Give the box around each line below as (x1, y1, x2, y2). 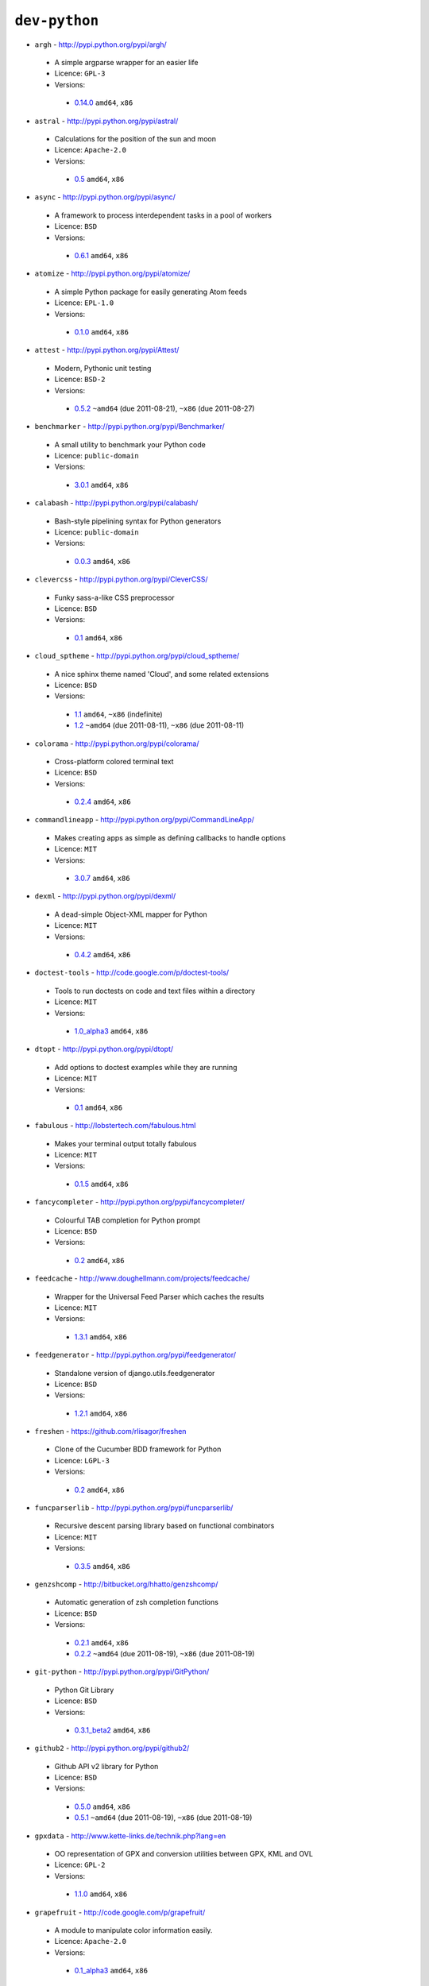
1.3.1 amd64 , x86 (74, 1331, 127, 1342)
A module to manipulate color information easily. (54, 1925, 213, 1934)
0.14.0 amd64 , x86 (74, 98, 133, 107)
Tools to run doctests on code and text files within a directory (54, 986, 256, 995)
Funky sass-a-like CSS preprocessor (54, 593, 175, 602)
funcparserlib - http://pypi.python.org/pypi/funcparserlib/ (34, 1503, 234, 1513)
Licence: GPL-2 (54, 1860, 106, 1870)
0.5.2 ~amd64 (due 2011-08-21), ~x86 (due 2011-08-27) (74, 404, 255, 413)
